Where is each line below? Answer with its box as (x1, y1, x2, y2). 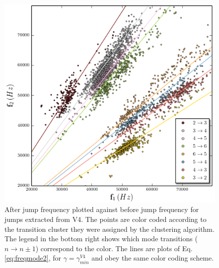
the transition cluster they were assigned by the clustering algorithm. (4, 223, 215, 234)
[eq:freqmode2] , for (4, 253, 62, 263)
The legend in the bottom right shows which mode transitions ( (4, 233, 198, 244)
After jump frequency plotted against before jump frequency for (4, 204, 199, 214)
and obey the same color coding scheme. (91, 253, 214, 263)
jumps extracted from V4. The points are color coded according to (4, 214, 207, 224)
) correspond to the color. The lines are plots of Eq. (35, 243, 193, 253)
